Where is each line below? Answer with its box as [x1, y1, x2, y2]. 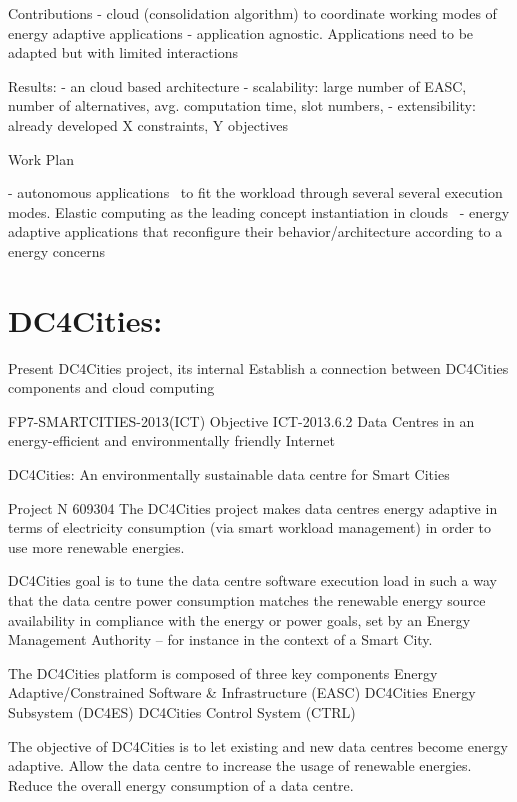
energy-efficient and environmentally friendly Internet [8, 430, 335, 451]
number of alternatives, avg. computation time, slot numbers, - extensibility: [8, 95, 476, 116]
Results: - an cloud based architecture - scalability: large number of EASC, [8, 75, 467, 96]
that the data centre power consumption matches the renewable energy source [8, 590, 486, 610]
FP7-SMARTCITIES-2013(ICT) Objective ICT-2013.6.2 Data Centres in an [8, 410, 475, 431]
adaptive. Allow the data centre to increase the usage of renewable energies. [8, 755, 472, 776]
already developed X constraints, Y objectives [8, 114, 288, 135]
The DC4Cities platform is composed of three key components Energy [8, 662, 438, 683]
